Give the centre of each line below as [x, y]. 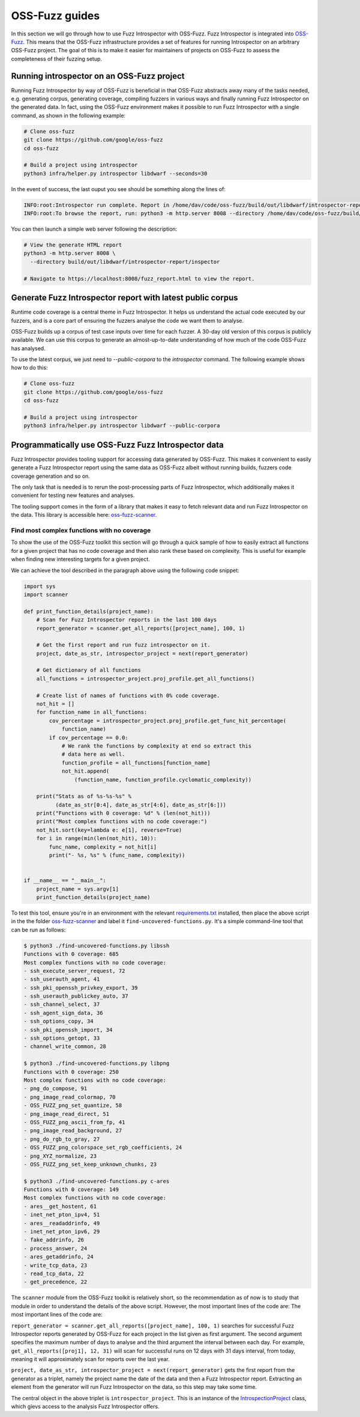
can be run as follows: [38, 930]
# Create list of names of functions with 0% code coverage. [128, 695]
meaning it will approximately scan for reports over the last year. [91, 1359]
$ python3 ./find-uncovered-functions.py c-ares [97, 1181]
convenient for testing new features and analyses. [73, 495]
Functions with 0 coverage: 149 [71, 1190]
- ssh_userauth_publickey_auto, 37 [76, 996]
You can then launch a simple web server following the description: [94, 229]
